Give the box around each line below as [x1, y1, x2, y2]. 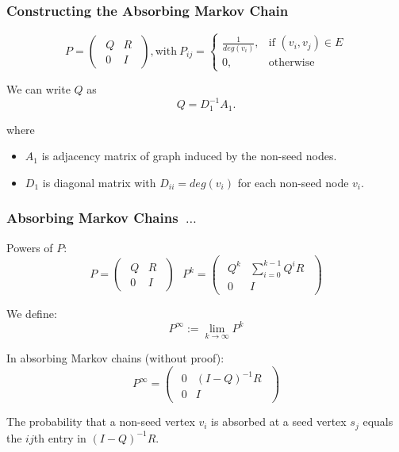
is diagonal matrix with [42, 174, 156, 190]
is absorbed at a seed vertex [211, 413, 347, 430]
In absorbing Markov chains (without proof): [6, 350, 224, 366]
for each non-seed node [237, 174, 349, 190]
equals [363, 413, 393, 430]
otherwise [268, 56, 315, 68]
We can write [6, 81, 71, 98]
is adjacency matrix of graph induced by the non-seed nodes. [41, 147, 337, 164]
